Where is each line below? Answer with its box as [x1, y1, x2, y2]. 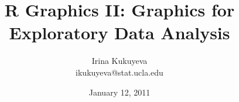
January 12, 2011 [88, 86, 151, 98]
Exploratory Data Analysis [9, 21, 230, 45]
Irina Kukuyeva [91, 55, 148, 67]
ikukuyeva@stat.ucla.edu [76, 66, 163, 78]
